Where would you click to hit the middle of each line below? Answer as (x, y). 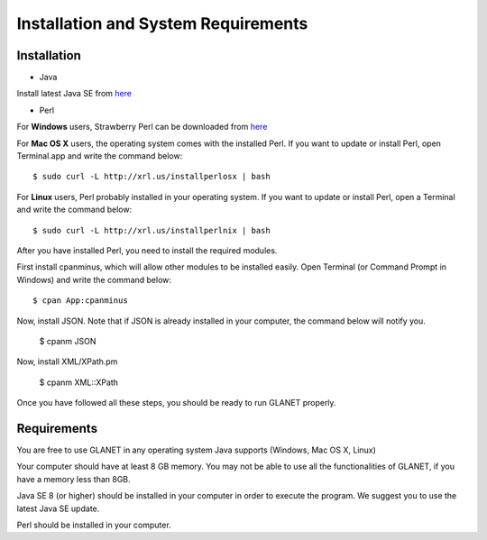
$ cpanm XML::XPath (79, 382)
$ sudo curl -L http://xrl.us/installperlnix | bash (152, 230)
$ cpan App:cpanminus (80, 301)
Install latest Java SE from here (74, 94)
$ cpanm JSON (68, 341)
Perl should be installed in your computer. (94, 525)
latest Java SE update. (58, 508)
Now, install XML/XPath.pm (67, 362)
